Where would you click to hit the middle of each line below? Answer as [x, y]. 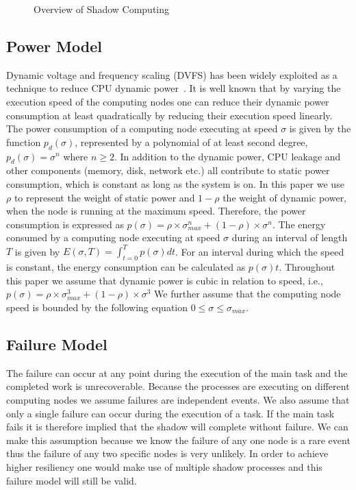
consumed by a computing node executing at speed [113, 237]
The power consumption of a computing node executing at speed [142, 128]
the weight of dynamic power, [285, 197]
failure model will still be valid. [72, 480]
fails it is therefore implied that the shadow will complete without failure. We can [177, 427]
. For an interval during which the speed [260, 251]
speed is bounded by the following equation [97, 307]
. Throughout [307, 267]
